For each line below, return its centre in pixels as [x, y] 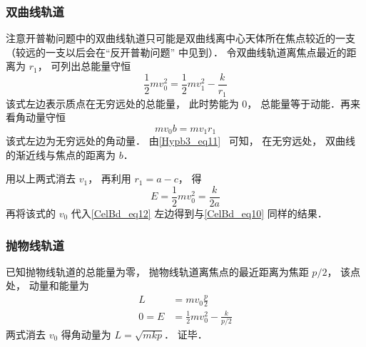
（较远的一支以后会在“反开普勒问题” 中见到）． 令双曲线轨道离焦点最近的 [176, 52]
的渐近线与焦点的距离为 [61, 154]
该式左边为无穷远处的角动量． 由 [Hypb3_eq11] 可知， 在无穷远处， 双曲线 [181, 141]
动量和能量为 [59, 285]
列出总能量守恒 [96, 66]
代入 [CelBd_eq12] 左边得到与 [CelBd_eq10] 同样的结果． [199, 213]
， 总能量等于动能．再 [299, 103]
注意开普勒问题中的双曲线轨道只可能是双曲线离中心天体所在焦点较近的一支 [181, 38]
